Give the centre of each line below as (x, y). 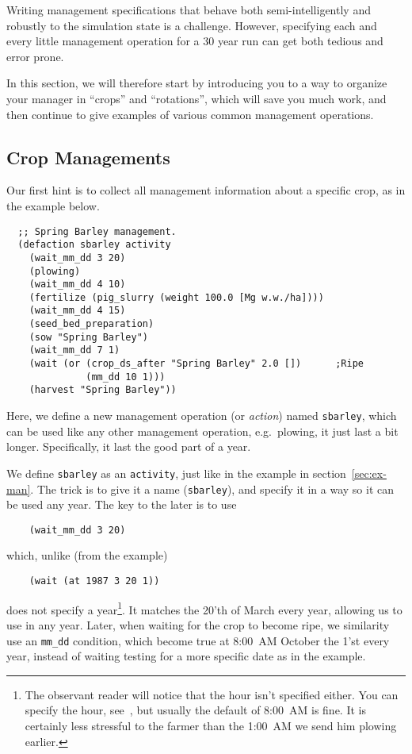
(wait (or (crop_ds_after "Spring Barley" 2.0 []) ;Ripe (196, 364)
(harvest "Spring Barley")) (103, 390)
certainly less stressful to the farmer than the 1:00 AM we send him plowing (211, 726)
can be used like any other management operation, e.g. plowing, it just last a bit (202, 431)
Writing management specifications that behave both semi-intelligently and (189, 10)
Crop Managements (88, 157)
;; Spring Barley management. (97, 231)
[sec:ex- (369, 473)
